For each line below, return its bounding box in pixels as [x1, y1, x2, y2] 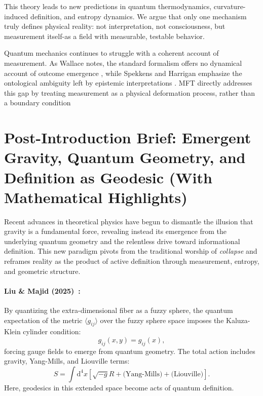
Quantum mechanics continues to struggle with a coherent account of [4, 48, 219, 58]
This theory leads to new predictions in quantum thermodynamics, [4, 1, 212, 11]
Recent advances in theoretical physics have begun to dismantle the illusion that [4, 216, 253, 226]
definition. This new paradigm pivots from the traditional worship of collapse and [4, 246, 257, 256]
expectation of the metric [4, 314, 83, 325]
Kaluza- [226, 314, 250, 325]
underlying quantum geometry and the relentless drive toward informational [4, 235, 240, 246]
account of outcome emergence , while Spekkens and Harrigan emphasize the [4, 67, 242, 78]
